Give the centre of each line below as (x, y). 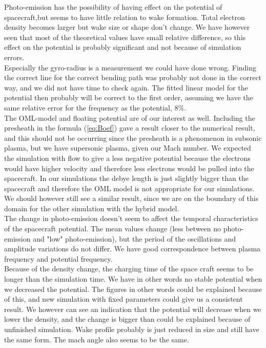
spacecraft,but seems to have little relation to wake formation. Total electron (125, 17)
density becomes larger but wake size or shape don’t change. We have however (127, 27)
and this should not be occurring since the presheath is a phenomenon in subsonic (133, 138)
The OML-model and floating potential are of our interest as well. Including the (130, 117)
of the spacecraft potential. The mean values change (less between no (113, 228)
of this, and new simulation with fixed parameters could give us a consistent (124, 299)
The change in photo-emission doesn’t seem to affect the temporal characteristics (131, 218)
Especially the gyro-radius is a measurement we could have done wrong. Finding (130, 67)
